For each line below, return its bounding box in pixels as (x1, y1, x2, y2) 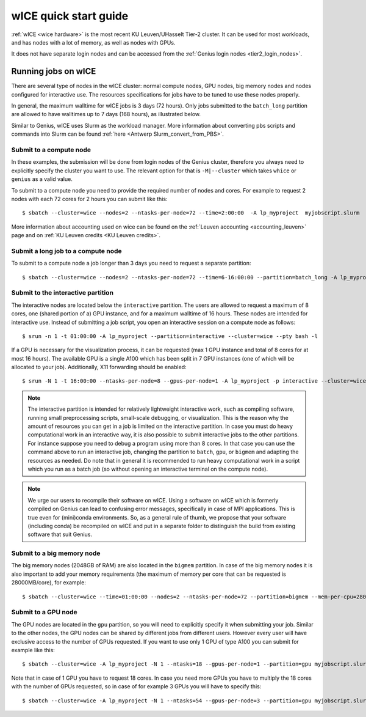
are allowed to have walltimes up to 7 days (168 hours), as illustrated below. (11, 111, 201, 118)
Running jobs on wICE (11, 66, 96, 76)
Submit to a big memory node (11, 549, 101, 557)
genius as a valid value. (11, 175, 73, 183)
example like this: (11, 646, 55, 653)
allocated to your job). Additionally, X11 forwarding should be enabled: (11, 364, 187, 371)
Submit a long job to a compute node (11, 246, 122, 255)
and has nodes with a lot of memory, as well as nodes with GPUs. (11, 39, 176, 46)
